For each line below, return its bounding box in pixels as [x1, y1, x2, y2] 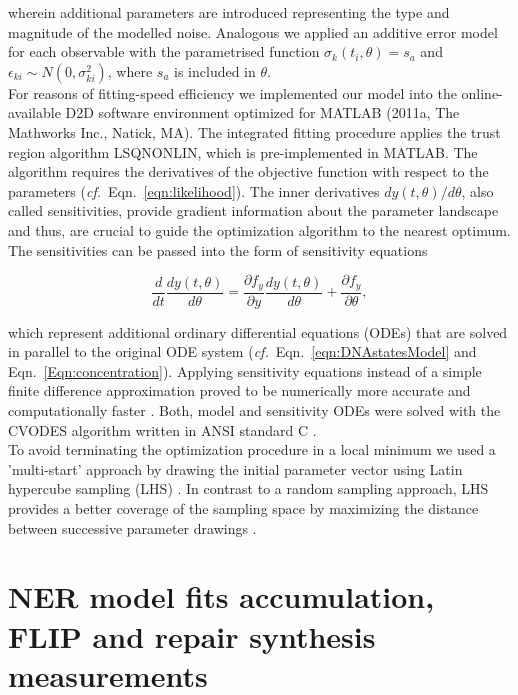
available [8, 102, 61, 123]
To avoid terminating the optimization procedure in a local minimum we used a [8, 439, 496, 460]
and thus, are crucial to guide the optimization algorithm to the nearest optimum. [8, 219, 511, 240]
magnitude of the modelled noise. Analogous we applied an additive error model [8, 21, 498, 42]
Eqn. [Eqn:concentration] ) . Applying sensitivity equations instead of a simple [8, 360, 482, 381]
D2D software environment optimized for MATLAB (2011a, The [65, 102, 460, 123]
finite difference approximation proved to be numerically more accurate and [8, 380, 471, 401]
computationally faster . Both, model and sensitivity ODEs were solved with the [8, 399, 501, 420]
